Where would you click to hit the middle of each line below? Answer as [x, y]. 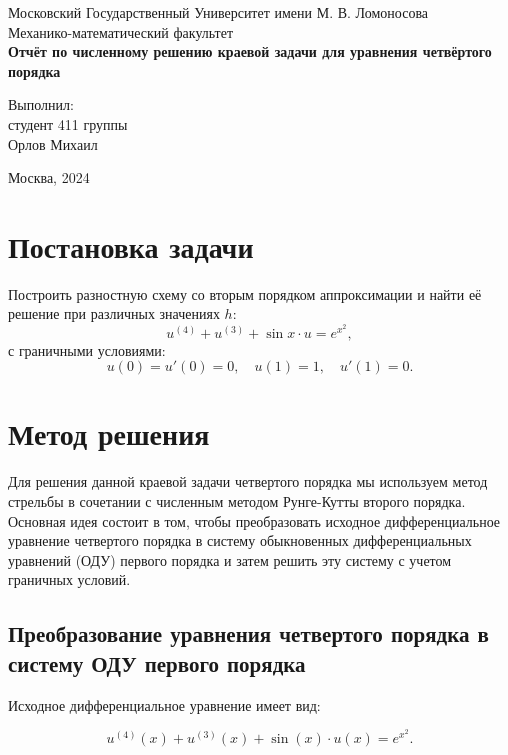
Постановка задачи [131, 245]
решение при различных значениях [114, 313]
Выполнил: [41, 104]
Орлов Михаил [53, 143]
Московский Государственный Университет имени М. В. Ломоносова [218, 12]
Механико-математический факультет [121, 31]
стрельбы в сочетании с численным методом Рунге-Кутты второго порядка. [237, 501]
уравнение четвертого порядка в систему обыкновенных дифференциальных [240, 540]
